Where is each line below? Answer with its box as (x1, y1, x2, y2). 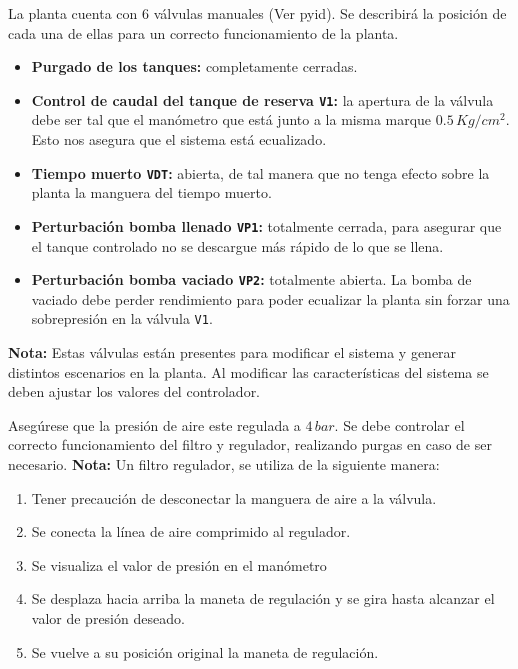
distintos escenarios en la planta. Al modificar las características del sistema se (8, 361, 489, 382)
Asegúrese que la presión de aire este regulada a (8, 414, 301, 435)
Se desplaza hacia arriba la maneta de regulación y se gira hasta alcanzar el (31, 588, 495, 609)
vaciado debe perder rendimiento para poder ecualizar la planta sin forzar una (31, 288, 510, 309)
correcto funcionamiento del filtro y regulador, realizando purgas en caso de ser (8, 434, 492, 455)
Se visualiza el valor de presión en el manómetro (31, 554, 327, 575)
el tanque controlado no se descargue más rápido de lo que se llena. (31, 235, 444, 256)
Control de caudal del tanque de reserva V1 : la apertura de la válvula (31, 89, 494, 110)
